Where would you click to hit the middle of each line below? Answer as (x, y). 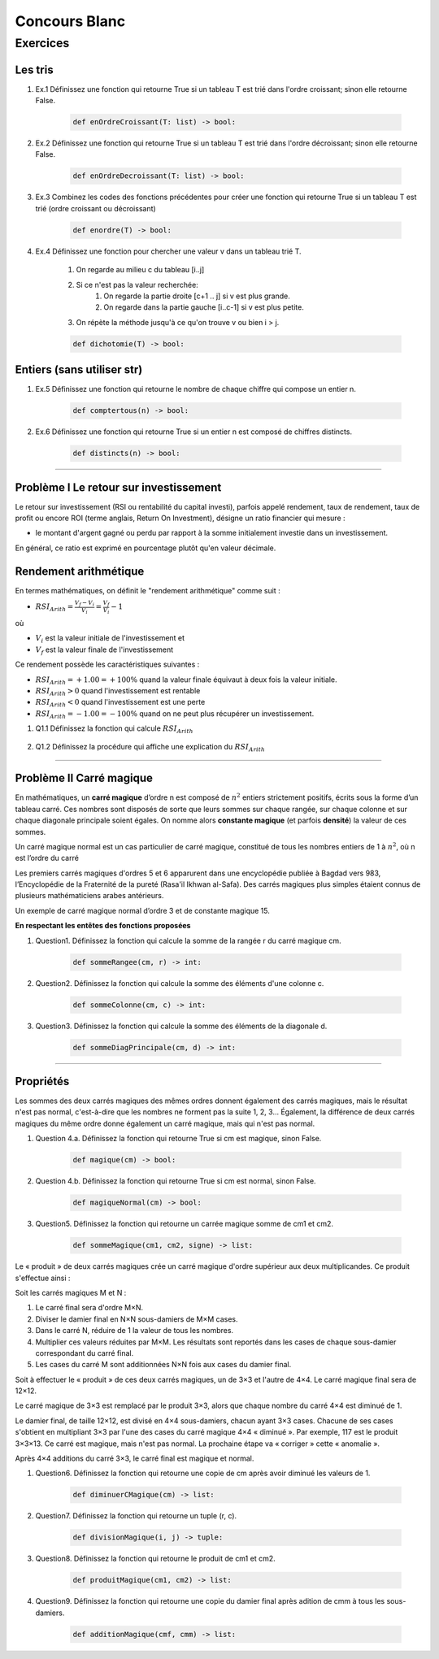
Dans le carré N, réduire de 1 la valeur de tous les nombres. (135, 1331)
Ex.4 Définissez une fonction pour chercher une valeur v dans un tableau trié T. (168, 251)
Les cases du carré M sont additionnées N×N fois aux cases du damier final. (163, 1365)
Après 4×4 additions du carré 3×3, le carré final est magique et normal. (135, 1458)
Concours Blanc (70, 21)
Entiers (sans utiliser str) (79, 370)
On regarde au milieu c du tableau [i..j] (140, 270)
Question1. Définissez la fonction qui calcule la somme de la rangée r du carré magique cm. (188, 940)
